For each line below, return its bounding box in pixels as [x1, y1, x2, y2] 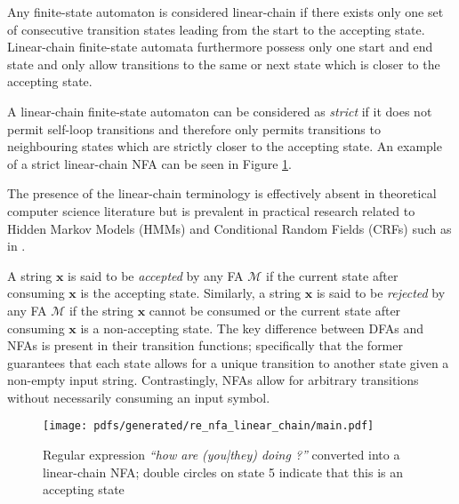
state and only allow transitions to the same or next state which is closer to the [7, 54, 440, 73]
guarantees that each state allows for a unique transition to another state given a [7, 353, 449, 372]
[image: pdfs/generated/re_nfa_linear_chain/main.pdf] [43, 420, 374, 433]
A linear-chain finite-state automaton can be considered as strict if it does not [7, 101, 432, 120]
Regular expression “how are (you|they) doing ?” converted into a [43, 445, 400, 464]
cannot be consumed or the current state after [149, 300, 401, 319]
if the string [68, 300, 134, 319]
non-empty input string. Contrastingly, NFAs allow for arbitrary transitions [7, 371, 419, 389]
